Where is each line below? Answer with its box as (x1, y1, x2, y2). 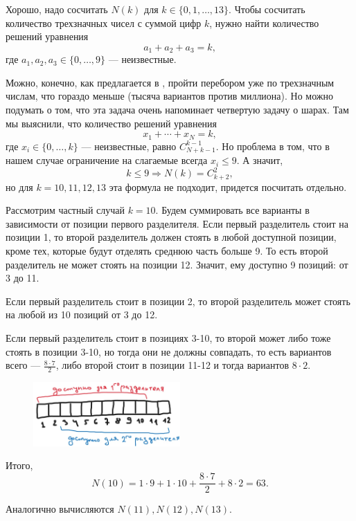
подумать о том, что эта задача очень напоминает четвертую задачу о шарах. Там (6, 102, 349, 117)
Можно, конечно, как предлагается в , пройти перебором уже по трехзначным (6, 75, 335, 89)
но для (6, 179, 33, 194)
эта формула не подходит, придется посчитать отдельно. (109, 179, 347, 194)
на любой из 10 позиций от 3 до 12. (6, 307, 158, 322)
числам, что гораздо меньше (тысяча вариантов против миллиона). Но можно (6, 89, 334, 103)
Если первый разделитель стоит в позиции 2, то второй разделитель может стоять (6, 293, 350, 308)
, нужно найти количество (209, 15, 319, 30)
